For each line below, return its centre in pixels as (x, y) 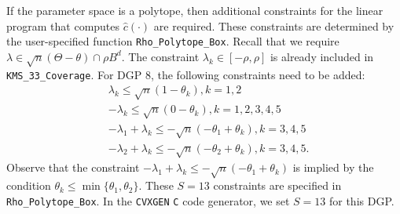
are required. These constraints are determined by (274, 25)
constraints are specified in (277, 185)
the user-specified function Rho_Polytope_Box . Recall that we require (173, 41)
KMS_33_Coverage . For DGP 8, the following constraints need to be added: (186, 74)
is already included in (322, 56)
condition (29, 185)
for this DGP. (361, 200)
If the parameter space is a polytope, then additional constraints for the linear (195, 10)
